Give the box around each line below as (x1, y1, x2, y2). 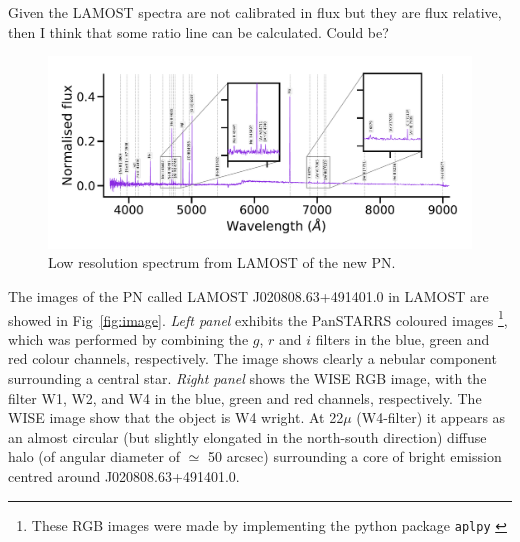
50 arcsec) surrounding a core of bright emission (207, 446, 502, 467)
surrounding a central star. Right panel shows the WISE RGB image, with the (8, 367, 487, 388)
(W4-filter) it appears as (356, 407, 506, 428)
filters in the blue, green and (315, 328, 490, 349)
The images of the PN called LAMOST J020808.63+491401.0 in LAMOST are (8, 285, 489, 306)
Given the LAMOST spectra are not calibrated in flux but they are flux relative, (8, 2, 502, 22)
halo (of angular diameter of (8, 446, 180, 467)
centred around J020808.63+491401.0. (8, 465, 240, 486)
